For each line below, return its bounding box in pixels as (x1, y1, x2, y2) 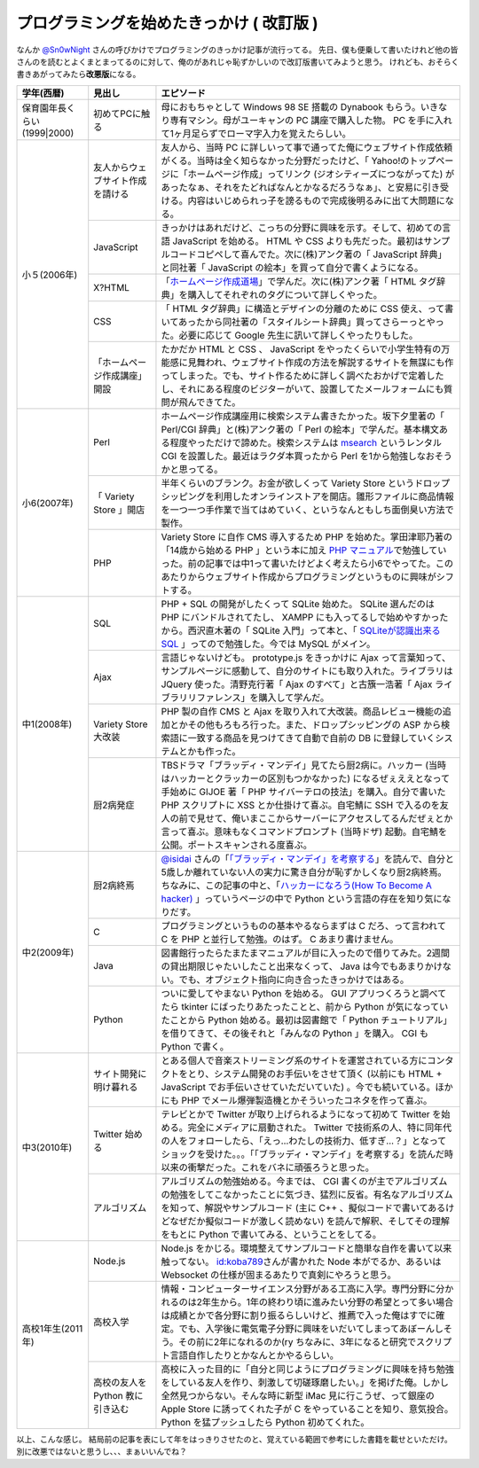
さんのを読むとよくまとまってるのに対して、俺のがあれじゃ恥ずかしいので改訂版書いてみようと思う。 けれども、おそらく (16, 56, 459, 66)
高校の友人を (93, 1376, 147, 1388)
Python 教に (93, 1389, 144, 1402)
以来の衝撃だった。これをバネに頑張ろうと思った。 (161, 1161, 374, 1174)
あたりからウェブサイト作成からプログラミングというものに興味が (161, 570, 436, 582)
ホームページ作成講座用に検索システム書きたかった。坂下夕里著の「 (161, 410, 445, 422)
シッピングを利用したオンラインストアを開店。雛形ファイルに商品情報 (161, 490, 454, 503)
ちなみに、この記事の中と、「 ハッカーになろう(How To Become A (161, 878, 432, 891)
